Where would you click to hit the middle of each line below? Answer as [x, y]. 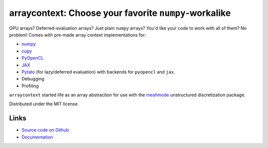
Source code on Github [45, 130]
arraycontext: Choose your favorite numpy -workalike [120, 13]
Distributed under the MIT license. [44, 104]
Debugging [33, 79]
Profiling [30, 86]
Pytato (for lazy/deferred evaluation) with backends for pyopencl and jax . [99, 72]
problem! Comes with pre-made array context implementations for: [78, 35]
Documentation [37, 137]
